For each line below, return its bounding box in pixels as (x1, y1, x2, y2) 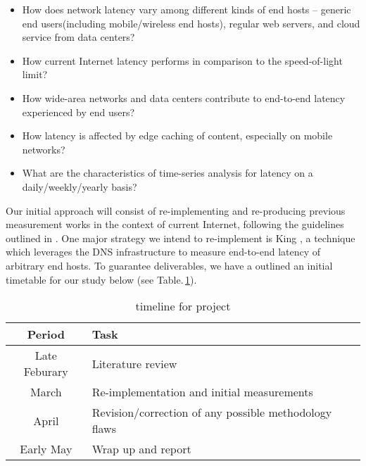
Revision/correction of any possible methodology (91, 404, 332, 421)
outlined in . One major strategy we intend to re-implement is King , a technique (6, 230, 355, 245)
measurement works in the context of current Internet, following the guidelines (6, 217, 344, 232)
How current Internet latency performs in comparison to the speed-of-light (22, 53, 343, 68)
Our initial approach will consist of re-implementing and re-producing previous (6, 203, 346, 218)
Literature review (91, 355, 177, 372)
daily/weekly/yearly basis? (22, 179, 137, 194)
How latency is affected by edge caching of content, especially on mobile (22, 128, 333, 143)
